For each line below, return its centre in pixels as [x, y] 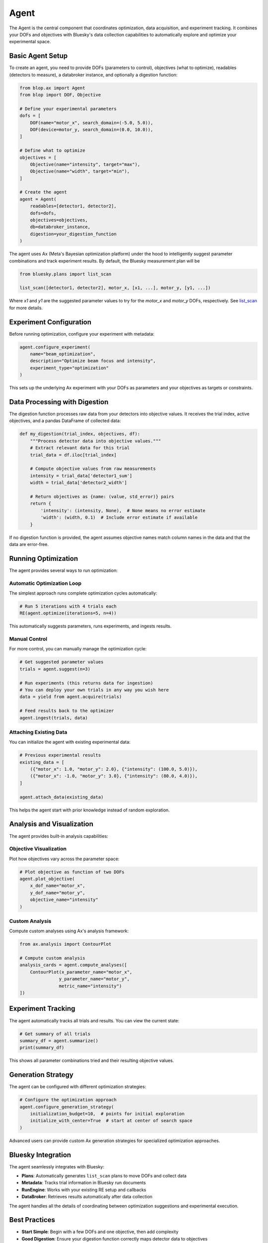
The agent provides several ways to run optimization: [64, 570]
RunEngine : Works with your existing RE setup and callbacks [84, 1190]
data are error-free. [29, 544]
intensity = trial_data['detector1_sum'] [81, 476]
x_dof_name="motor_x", [58, 886]
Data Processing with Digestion [59, 402]
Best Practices [32, 1220]
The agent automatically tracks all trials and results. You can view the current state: [94, 1021]
